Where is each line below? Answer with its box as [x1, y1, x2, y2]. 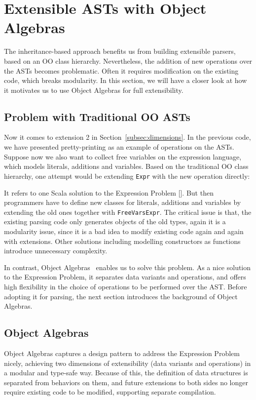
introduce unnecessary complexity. [4, 245, 108, 256]
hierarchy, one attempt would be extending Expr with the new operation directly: [4, 170, 250, 181]
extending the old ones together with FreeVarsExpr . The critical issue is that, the [4, 206, 252, 217]
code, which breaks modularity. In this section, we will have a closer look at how [4, 75, 247, 85]
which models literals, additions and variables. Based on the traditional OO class [4, 161, 249, 171]
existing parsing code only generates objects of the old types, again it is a [4, 216, 226, 227]
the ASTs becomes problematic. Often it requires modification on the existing [4, 65, 239, 76]
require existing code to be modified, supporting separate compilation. [4, 387, 216, 397]
